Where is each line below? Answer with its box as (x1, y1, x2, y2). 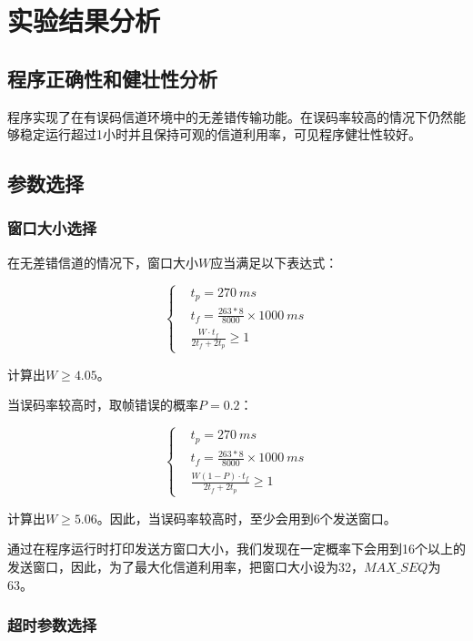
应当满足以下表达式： (210, 252, 338, 271)
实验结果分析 (7, 2, 161, 39)
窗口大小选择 (7, 217, 97, 239)
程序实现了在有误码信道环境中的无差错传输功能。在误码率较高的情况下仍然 (7, 107, 453, 126)
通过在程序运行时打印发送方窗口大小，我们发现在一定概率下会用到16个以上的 (7, 539, 466, 558)
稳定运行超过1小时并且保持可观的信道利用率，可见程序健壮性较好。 (19, 125, 421, 144)
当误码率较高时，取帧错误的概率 (7, 395, 198, 414)
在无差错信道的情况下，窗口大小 (7, 252, 198, 271)
